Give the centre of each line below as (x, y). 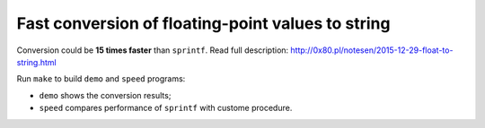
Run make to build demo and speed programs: (101, 79)
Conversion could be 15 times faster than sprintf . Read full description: (153, 50)
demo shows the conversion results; (105, 95)
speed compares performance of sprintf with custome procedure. (166, 108)
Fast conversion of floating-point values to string (203, 23)
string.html (37, 62)
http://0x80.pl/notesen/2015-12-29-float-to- (372, 50)
